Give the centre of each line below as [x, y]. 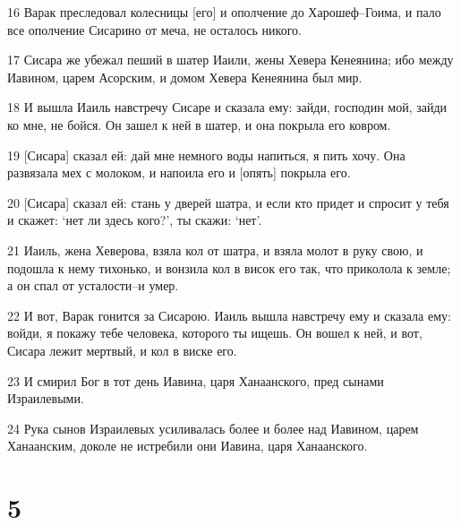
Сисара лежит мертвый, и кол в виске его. [122, 350]
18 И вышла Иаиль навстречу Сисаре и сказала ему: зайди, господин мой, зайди [227, 107]
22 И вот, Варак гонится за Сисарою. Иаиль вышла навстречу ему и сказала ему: [229, 315]
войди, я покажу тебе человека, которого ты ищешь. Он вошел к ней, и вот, [215, 333]
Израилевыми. [46, 398]
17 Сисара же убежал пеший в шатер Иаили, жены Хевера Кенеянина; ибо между [230, 60]
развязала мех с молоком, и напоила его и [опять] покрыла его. [179, 172]
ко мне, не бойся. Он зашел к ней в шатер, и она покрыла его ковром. [199, 124]
